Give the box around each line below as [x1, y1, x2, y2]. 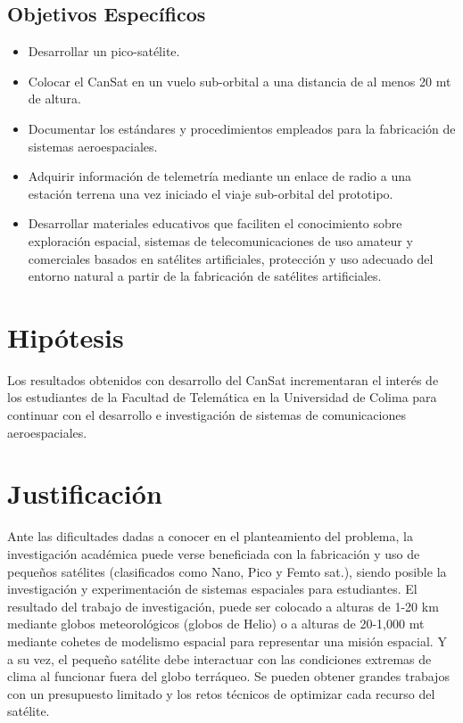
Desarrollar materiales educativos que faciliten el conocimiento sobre [28, 214, 402, 233]
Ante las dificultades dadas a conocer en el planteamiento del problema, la [7, 527, 413, 546]
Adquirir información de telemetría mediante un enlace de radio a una [28, 167, 411, 185]
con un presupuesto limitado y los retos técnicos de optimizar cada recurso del [7, 684, 435, 702]
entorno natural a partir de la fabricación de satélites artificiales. [28, 267, 382, 285]
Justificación [7, 475, 162, 512]
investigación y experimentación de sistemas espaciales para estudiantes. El [7, 579, 418, 598]
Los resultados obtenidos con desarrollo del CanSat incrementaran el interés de [7, 370, 439, 389]
